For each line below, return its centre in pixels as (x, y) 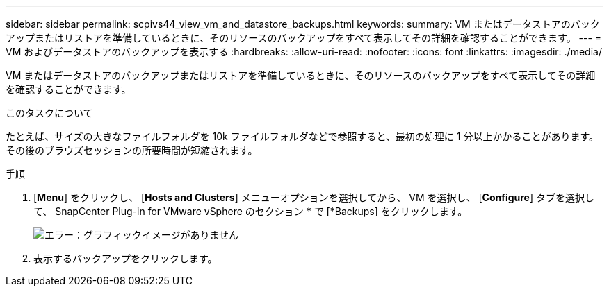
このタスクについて (49, 113)
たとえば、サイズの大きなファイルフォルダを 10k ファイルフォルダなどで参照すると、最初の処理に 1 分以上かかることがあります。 (302, 136)
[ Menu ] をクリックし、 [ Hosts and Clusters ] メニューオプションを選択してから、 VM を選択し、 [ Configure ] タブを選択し (314, 197)
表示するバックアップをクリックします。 (125, 258)
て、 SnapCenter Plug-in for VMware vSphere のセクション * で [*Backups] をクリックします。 (251, 211)
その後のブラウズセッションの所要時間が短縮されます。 (132, 150)
